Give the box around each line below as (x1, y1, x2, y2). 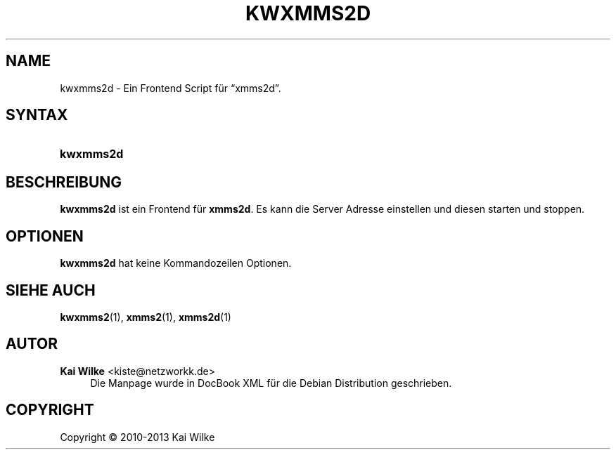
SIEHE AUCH (6, 281, 96, 299)
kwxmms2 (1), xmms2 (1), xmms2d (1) (60, 310, 231, 323)
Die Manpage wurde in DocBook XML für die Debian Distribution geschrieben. (90, 376, 452, 389)
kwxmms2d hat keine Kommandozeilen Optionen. (60, 257, 292, 270)
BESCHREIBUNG (6, 173, 122, 191)
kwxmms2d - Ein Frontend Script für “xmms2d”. (60, 81, 281, 94)
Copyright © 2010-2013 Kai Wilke (60, 430, 215, 443)
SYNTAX (6, 106, 68, 124)
